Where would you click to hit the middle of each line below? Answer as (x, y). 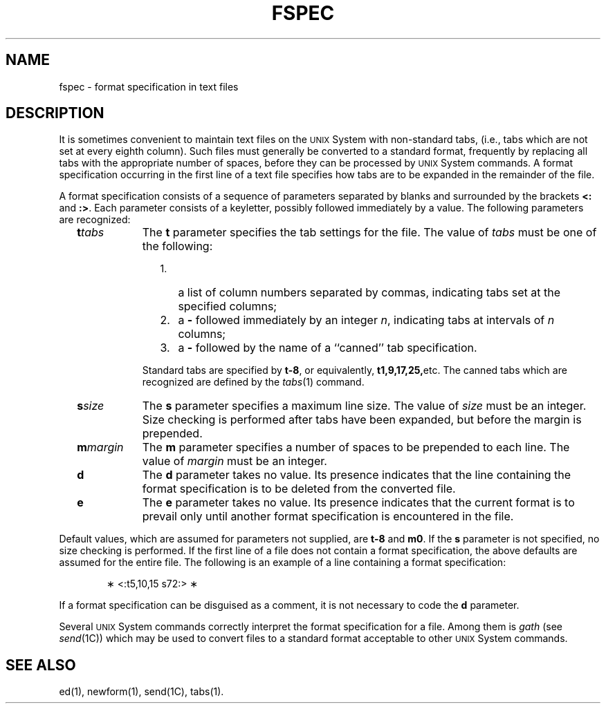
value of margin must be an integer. (235, 461)
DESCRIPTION (55, 113)
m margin (100, 447)
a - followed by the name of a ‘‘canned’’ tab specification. (328, 348)
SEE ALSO (41, 665)
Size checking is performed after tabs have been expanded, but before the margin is (362, 420)
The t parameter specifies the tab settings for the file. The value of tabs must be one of (369, 233)
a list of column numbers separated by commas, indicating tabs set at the (369, 293)
